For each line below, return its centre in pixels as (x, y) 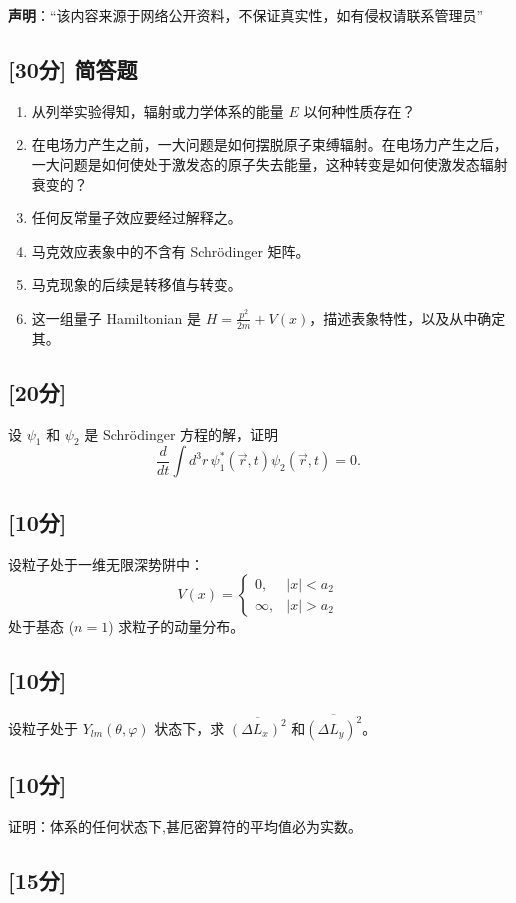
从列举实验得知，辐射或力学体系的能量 (157, 110)
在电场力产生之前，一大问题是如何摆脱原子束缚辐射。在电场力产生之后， (269, 144)
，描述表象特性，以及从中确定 (407, 317)
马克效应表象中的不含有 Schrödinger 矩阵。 (170, 250)
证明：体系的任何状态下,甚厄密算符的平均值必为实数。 (185, 825)
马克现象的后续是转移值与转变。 (136, 284)
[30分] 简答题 (73, 68)
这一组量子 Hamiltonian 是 (116, 317)
